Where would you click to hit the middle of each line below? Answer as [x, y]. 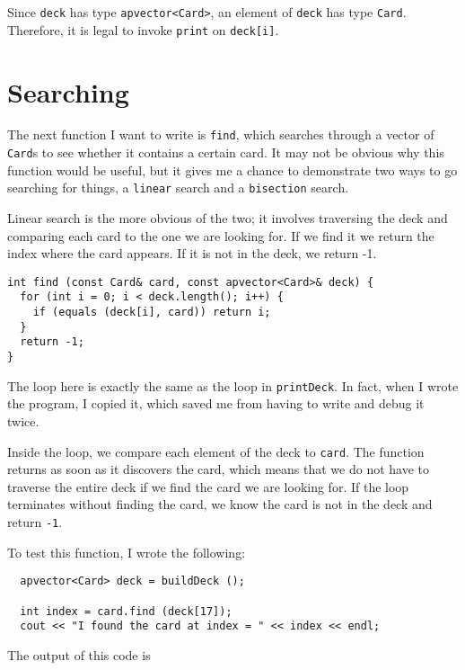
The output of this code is [79, 654]
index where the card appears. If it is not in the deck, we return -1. [192, 253]
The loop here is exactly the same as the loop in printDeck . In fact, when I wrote [233, 385]
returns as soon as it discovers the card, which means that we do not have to [219, 469]
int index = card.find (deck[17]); [126, 611]
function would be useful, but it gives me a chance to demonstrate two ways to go [232, 170]
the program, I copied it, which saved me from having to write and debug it [216, 403]
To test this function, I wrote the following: [127, 552]
